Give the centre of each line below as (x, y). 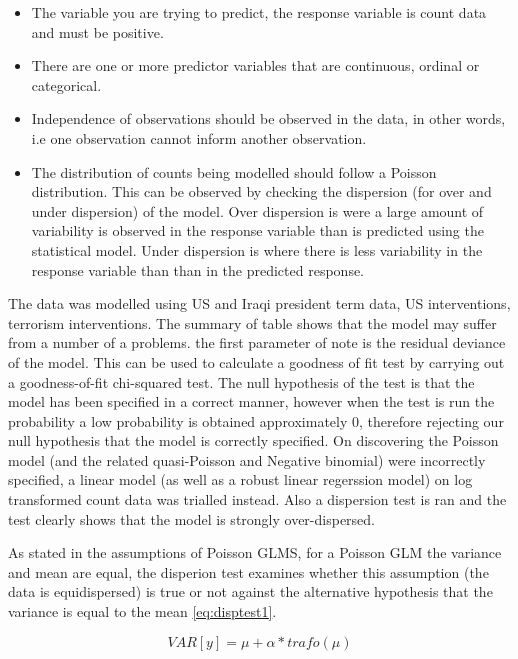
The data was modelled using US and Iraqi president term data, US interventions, (259, 303)
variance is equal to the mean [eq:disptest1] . (142, 611)
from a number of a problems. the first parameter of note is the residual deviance (257, 342)
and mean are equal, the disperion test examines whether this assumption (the (248, 571)
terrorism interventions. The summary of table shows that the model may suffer (252, 322)
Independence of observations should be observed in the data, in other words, (268, 118)
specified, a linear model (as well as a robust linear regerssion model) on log (240, 479)
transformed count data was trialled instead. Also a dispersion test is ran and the (257, 499)
